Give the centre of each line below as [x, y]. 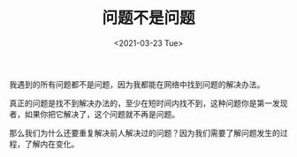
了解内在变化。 [52, 144]
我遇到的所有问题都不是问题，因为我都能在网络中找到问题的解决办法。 [137, 84]
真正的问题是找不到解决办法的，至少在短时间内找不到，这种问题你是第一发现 [148, 103]
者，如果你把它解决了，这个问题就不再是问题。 [94, 114]
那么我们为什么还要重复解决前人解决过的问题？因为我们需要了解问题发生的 [145, 132]
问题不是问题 [148, 18]
